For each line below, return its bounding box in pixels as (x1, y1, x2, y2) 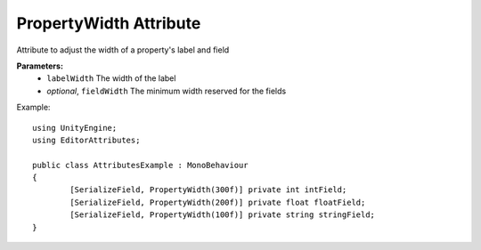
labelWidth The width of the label (46, 73, 176, 84)
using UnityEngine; (32, 123, 118, 133)
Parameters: (16, 60, 64, 71)
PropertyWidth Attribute (16, 13, 201, 33)
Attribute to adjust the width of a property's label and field (16, 44, 230, 55)
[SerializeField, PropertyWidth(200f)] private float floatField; (69, 197, 366, 207)
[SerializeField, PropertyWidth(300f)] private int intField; (69, 185, 347, 195)
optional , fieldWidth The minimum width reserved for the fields (46, 85, 287, 96)
